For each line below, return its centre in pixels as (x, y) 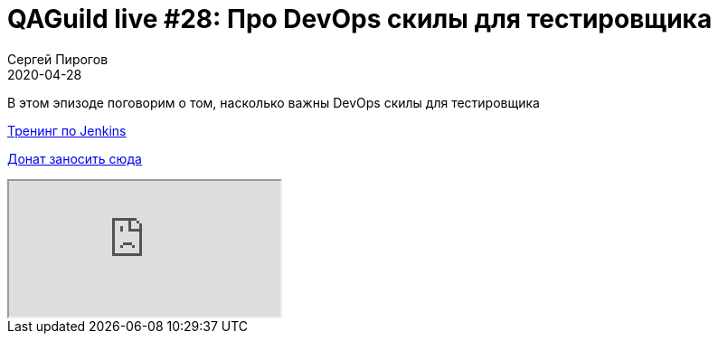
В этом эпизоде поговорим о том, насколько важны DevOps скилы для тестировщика (274, 102)
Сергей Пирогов (58, 59)
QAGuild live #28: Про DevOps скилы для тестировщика (360, 19)
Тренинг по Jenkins (67, 130)
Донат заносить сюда (75, 158)
